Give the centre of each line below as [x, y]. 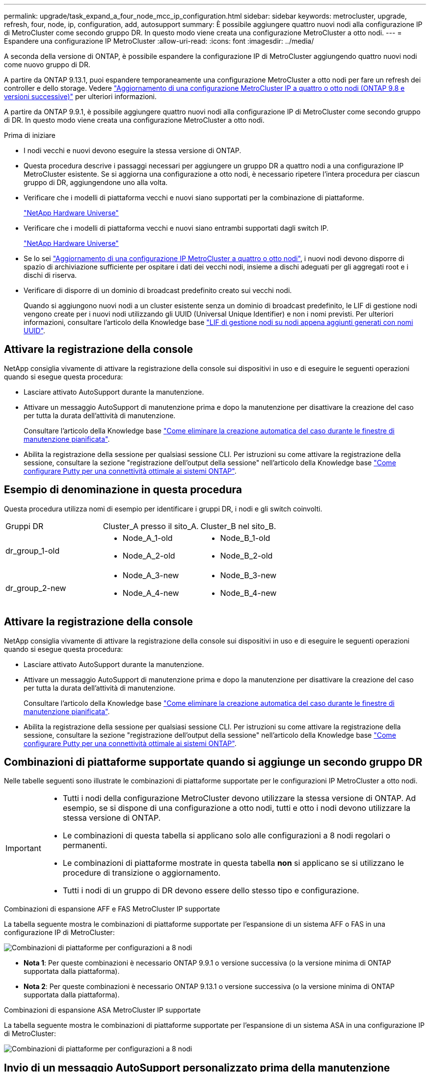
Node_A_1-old [148, 538]
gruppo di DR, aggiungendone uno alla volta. [96, 182]
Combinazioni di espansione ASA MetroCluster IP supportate [102, 1010]
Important [23, 848]
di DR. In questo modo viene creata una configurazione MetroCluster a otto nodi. [134, 120]
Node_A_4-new [151, 593]
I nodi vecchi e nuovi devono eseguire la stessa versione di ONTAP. [133, 150]
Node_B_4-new [248, 593]
